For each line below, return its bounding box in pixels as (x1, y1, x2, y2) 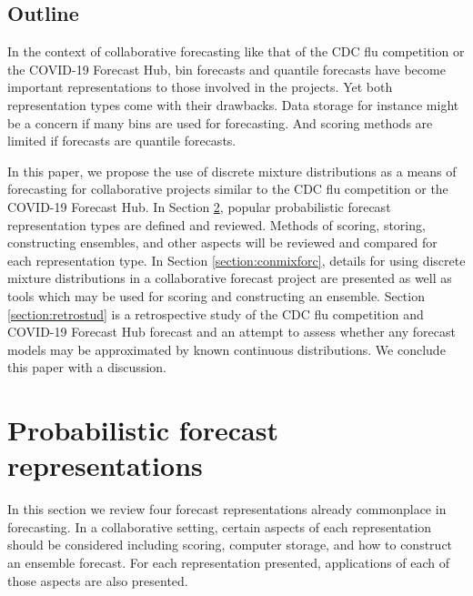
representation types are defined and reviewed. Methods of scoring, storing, (7, 215, 426, 234)
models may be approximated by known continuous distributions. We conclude (7, 339, 446, 359)
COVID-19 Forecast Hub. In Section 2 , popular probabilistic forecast (7, 197, 391, 216)
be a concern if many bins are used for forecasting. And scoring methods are (7, 113, 433, 132)
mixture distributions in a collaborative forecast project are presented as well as (7, 268, 452, 288)
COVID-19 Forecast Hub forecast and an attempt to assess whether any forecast (7, 322, 456, 341)
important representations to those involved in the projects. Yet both (7, 77, 393, 96)
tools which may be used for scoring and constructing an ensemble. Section (7, 286, 425, 305)
